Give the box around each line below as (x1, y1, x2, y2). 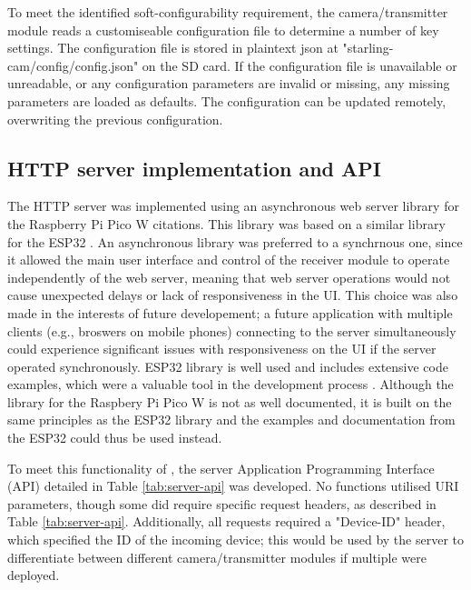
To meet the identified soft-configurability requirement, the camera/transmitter (7, 3, 448, 21)
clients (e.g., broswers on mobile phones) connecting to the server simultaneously (7, 321, 456, 340)
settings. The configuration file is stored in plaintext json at (7, 38, 339, 57)
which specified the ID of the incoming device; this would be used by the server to (7, 530, 464, 549)
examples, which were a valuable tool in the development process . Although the (7, 375, 454, 394)
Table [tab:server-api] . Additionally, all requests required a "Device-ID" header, (7, 512, 446, 531)
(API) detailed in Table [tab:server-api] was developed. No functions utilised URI (7, 476, 459, 495)
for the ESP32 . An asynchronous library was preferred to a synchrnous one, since (7, 232, 463, 251)
